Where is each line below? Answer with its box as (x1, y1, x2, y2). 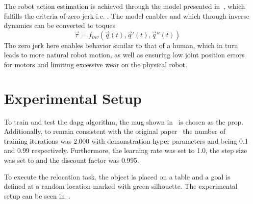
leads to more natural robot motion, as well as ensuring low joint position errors (4, 50, 245, 60)
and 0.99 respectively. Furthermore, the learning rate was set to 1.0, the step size (4, 145, 247, 155)
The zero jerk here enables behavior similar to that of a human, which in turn (4, 40, 238, 50)
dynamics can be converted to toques (4, 20, 115, 30)
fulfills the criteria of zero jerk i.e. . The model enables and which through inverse (4, 10, 250, 21)
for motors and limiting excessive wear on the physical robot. (4, 59, 187, 69)
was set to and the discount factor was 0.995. (4, 155, 139, 165)
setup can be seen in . (4, 190, 71, 201)
